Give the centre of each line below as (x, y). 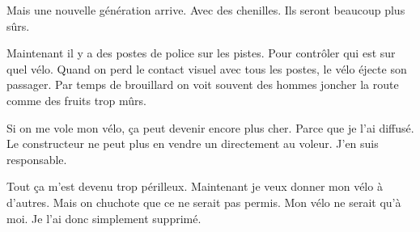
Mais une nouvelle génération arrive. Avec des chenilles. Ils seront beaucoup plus (206, 10)
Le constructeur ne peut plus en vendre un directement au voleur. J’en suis (193, 143)
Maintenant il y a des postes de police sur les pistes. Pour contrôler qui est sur (201, 53)
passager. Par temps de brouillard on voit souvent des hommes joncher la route (203, 84)
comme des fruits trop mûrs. (76, 100)
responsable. (37, 159)
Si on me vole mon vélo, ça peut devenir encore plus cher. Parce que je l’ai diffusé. (210, 127)
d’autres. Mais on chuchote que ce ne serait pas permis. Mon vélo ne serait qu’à (204, 202)
